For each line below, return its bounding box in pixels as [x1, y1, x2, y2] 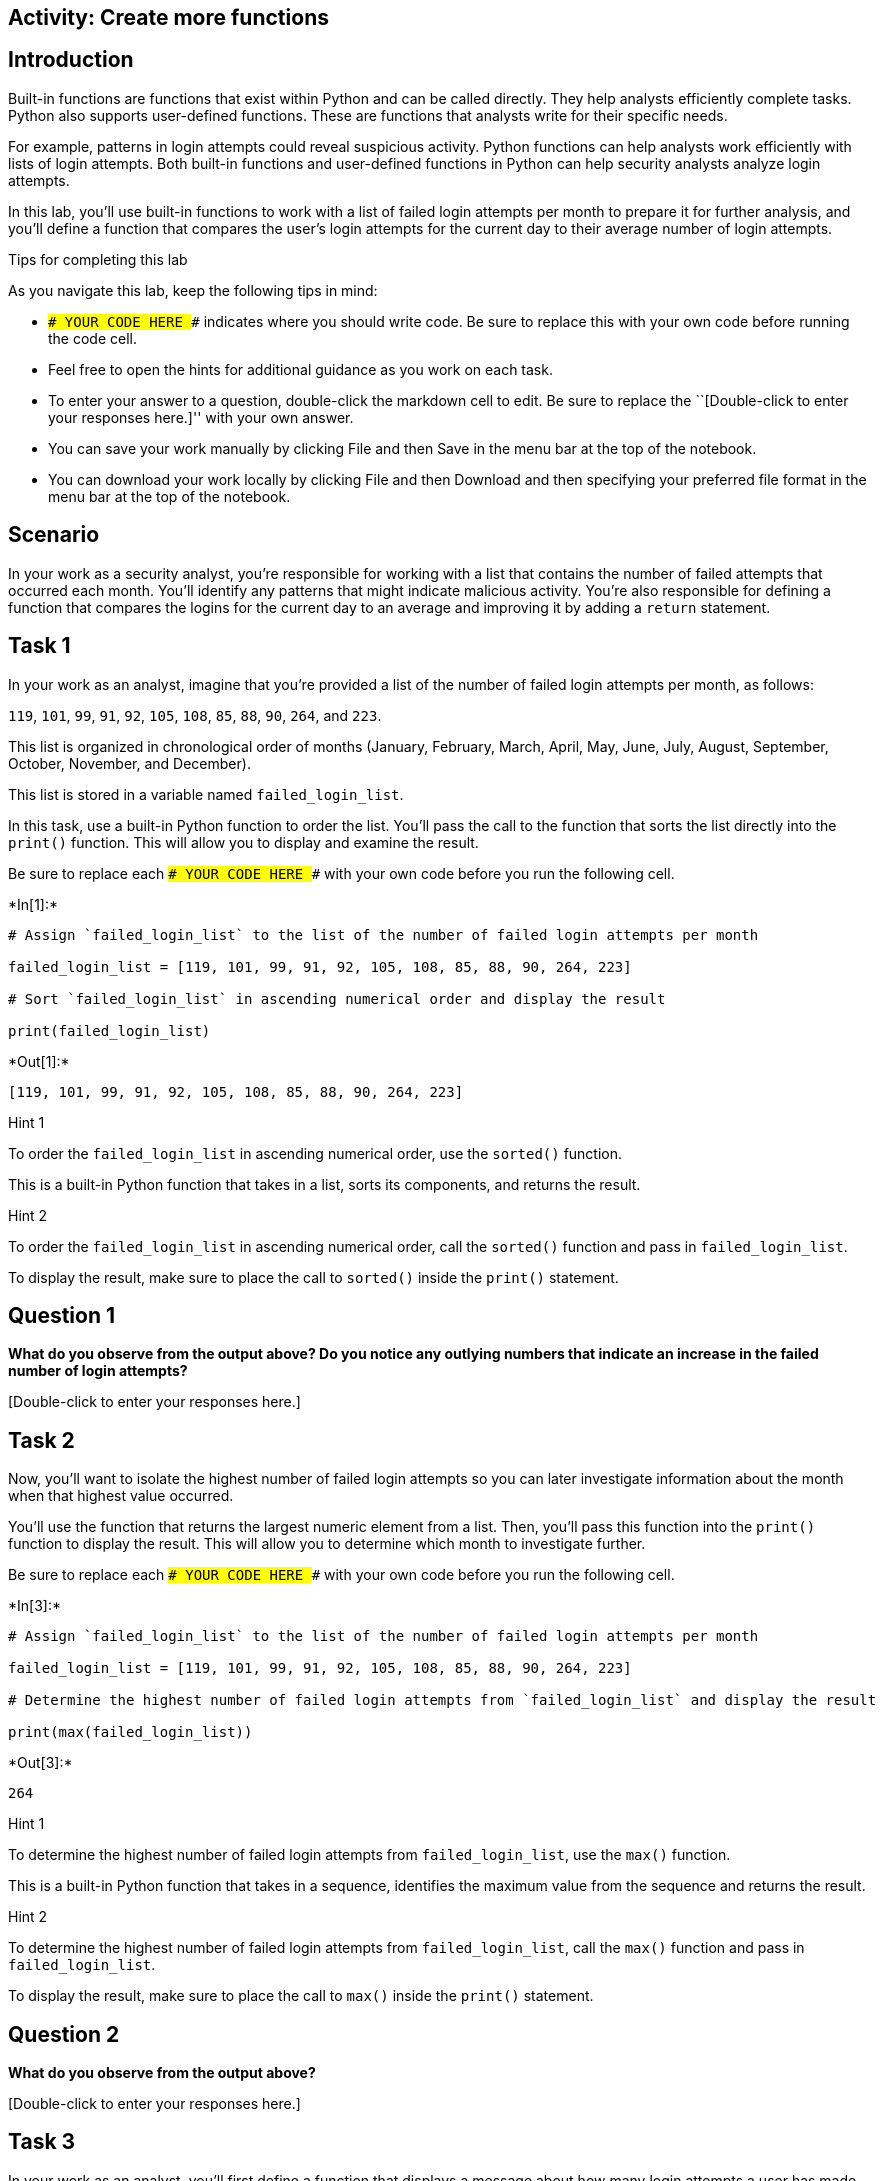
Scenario [8, 522, 100, 548]
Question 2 [8, 2021, 120, 2047]
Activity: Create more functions [8, 5, 329, 30]
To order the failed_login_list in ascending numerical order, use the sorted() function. [8, 1144, 623, 1162]
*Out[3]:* [8, 1754, 73, 1772]
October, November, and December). [8, 754, 251, 772]
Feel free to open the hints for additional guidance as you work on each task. [48, 360, 553, 378]
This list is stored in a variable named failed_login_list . [8, 785, 404, 803]
